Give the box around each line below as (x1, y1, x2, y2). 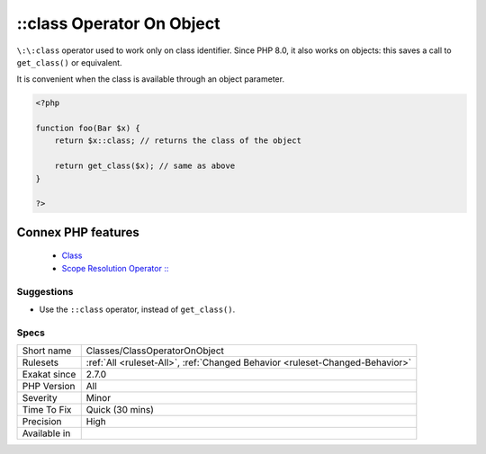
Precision (22, 415, 62, 428)
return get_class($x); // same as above (54, 161, 236, 171)
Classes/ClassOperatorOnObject (85, 344, 225, 357)
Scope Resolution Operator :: (61, 263, 169, 273)
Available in (22, 427, 71, 440)
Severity (22, 392, 58, 405)
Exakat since (22, 369, 76, 381)
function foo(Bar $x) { (35, 123, 141, 134)
